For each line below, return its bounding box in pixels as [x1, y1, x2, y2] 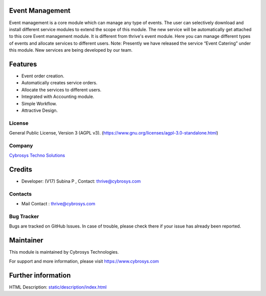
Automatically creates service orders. [21, 80, 98, 86]
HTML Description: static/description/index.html [9, 284, 107, 290]
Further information [9, 271, 71, 279]
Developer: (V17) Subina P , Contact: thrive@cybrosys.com [21, 178, 141, 184]
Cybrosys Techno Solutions [9, 153, 65, 159]
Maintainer [9, 236, 44, 245]
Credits [9, 165, 33, 174]
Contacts [9, 190, 32, 197]
